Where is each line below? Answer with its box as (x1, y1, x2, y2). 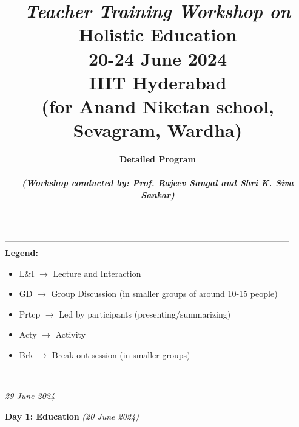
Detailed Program (119, 153, 197, 165)
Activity (55, 328, 86, 341)
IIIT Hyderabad (89, 69, 227, 94)
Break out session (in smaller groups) (52, 349, 190, 361)
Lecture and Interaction (53, 266, 141, 279)
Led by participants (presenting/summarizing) (59, 307, 231, 320)
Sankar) (141, 188, 175, 201)
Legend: (5, 246, 38, 259)
